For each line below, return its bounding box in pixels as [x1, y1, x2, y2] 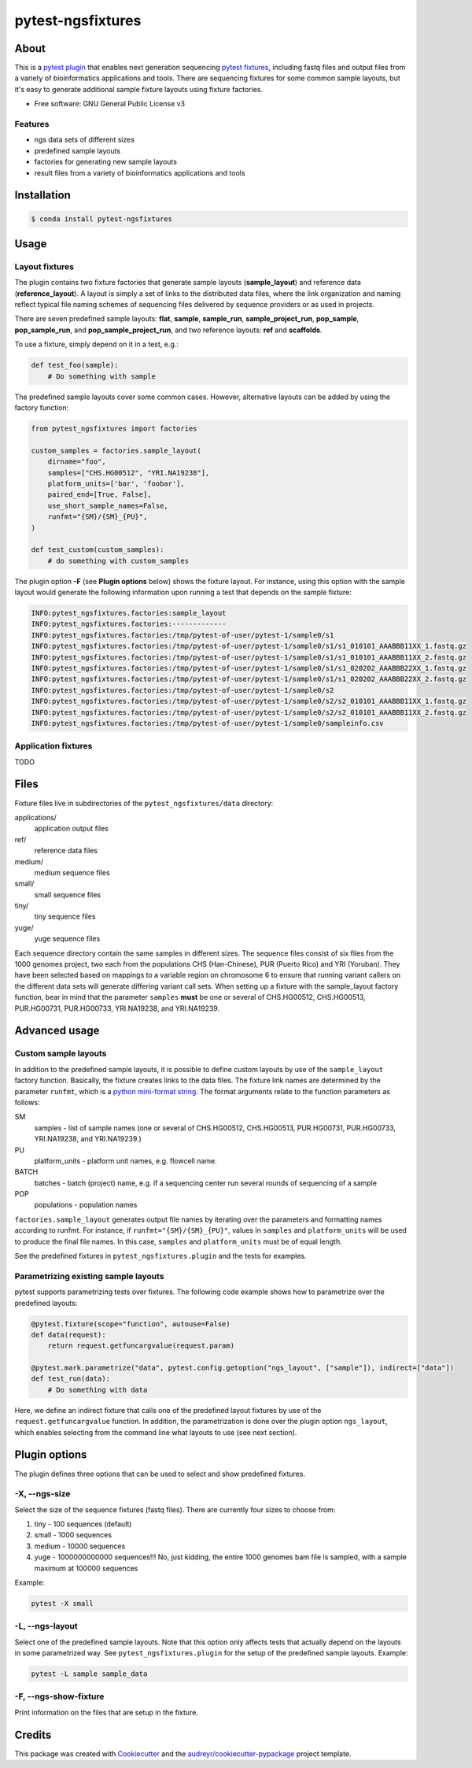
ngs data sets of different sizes [34, 135, 135, 145]
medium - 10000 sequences [34, 1541, 126, 1551]
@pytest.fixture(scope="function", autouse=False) [31, 1319, 231, 1328]
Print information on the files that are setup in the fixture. [14, 1707, 198, 1717]
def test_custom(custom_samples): [31, 546, 164, 554]
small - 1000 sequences [34, 1530, 112, 1540]
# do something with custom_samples [47, 556, 189, 565]
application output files [34, 823, 109, 834]
